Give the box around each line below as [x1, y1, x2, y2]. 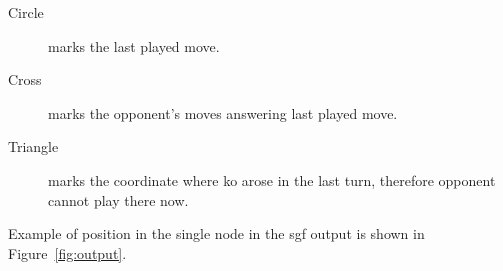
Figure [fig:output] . [8, 242, 127, 263]
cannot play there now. [48, 189, 189, 210]
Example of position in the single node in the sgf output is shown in [8, 223, 425, 244]
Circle [8, 2, 44, 22]
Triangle [8, 136, 59, 157]
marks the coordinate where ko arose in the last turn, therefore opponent [48, 169, 496, 190]
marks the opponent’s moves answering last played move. [48, 102, 398, 123]
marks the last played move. [48, 35, 220, 56]
